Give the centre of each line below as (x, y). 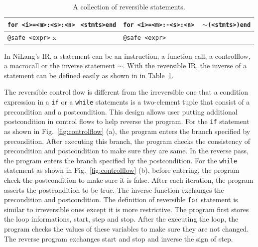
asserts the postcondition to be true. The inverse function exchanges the (114, 189)
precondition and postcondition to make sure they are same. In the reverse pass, (127, 151)
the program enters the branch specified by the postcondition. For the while (121, 160)
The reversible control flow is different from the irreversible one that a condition (126, 92)
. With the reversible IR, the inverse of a (185, 65)
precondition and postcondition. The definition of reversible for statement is (121, 199)
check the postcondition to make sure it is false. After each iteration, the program (129, 180)
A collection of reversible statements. (129, 6)
